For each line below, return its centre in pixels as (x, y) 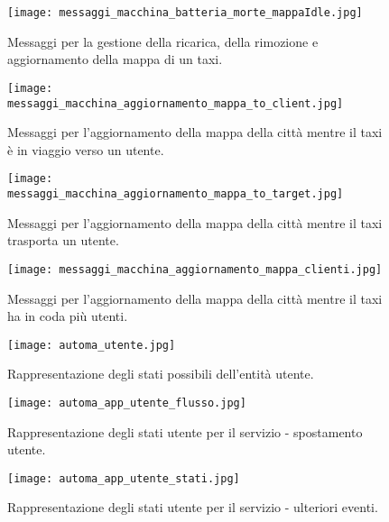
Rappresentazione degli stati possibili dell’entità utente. (161, 374)
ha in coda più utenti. (68, 316)
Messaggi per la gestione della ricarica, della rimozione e (163, 41)
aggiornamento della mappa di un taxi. (115, 59)
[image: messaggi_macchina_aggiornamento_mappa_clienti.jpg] (195, 269)
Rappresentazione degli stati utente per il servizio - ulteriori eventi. (193, 507)
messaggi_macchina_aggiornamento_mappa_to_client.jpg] (176, 103)
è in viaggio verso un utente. (86, 149)
